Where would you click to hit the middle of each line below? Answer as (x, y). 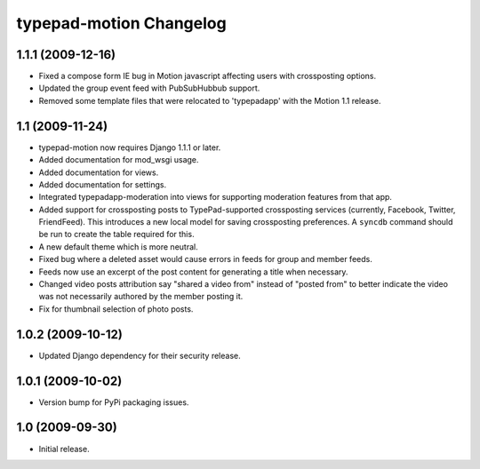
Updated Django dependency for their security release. (140, 355)
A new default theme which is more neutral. (119, 246)
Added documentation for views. (99, 172)
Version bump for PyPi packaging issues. (114, 402)
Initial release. (64, 449)
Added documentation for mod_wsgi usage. (119, 160)
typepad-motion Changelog (121, 23)
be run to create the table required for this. (116, 234)
